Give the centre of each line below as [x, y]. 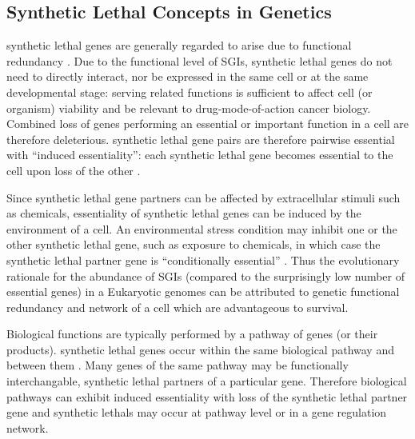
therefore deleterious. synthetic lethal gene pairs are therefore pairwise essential [201, 139]
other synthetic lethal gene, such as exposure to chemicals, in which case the [194, 244]
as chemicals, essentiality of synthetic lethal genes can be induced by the [184, 213]
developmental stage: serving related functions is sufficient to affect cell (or [190, 92]
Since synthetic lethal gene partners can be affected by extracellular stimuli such [204, 197]
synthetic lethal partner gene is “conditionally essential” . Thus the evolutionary [203, 259]
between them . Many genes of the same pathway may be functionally [178, 365]
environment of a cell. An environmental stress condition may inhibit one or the [202, 228]
